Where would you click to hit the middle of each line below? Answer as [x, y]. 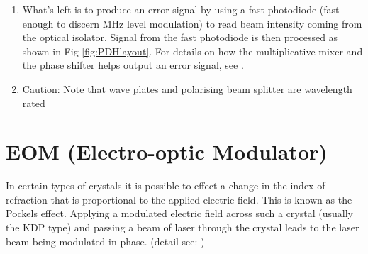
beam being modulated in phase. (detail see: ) [105, 241]
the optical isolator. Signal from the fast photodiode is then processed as [180, 37]
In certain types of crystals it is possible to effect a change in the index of [166, 186]
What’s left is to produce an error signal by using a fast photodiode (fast [181, 9]
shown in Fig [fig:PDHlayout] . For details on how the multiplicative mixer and [193, 51]
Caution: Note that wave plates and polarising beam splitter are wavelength [187, 88]
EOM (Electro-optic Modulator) [167, 151]
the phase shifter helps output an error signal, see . [133, 65]
